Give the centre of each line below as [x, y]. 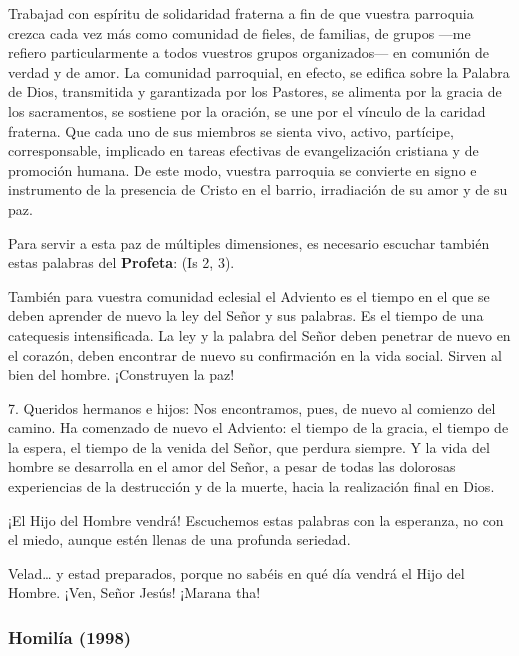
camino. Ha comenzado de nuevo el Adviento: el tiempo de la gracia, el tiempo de [258, 427]
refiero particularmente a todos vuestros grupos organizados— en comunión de [248, 52]
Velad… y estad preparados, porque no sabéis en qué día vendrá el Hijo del [236, 572]
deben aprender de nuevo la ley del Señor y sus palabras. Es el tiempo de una [246, 315]
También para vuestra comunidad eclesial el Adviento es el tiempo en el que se [249, 295]
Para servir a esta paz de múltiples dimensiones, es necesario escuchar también [249, 242]
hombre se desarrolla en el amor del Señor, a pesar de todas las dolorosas [232, 466]
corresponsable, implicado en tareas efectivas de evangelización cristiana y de [243, 150]
